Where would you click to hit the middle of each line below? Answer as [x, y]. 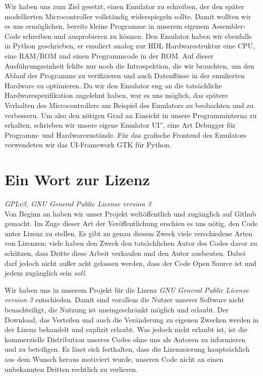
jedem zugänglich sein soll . [46, 273]
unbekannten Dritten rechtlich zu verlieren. [71, 369]
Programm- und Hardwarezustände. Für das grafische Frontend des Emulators [126, 135]
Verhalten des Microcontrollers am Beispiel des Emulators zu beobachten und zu [129, 105]
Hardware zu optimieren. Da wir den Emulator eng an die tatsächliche [113, 85]
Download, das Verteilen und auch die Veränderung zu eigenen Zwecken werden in [132, 319]
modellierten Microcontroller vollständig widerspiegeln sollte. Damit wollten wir [128, 16]
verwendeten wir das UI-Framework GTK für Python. [88, 145]
